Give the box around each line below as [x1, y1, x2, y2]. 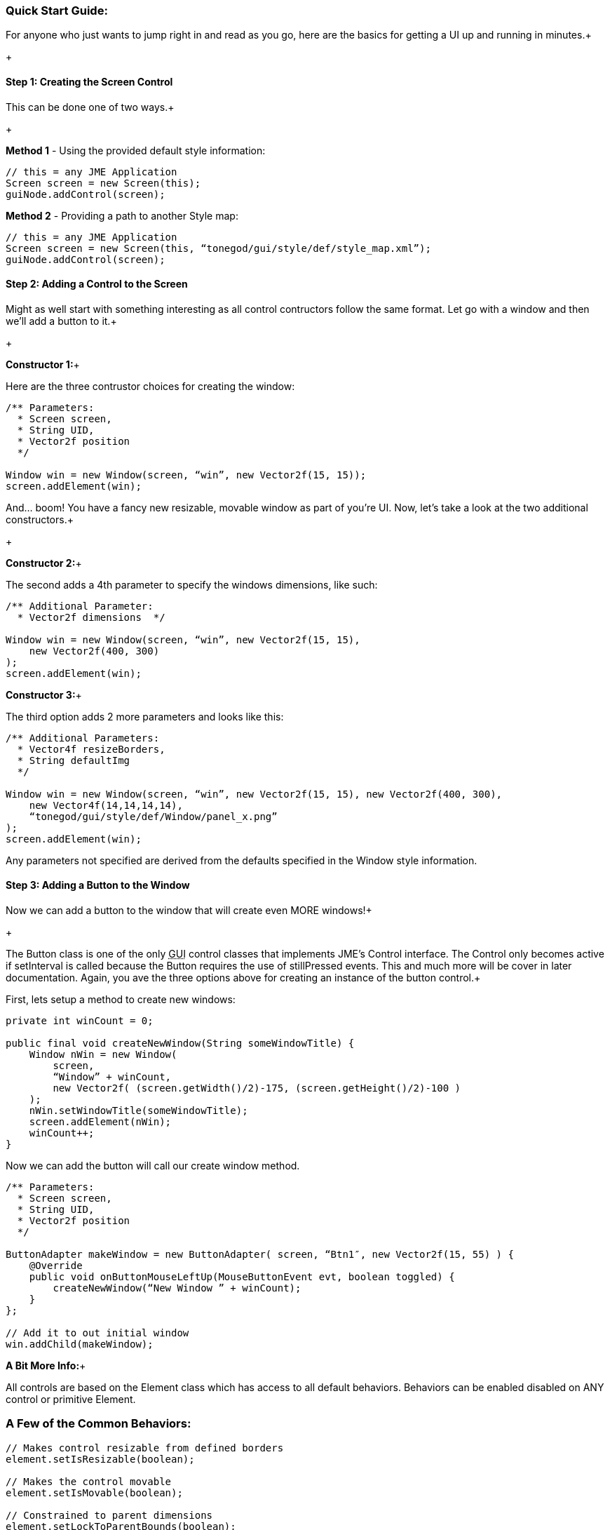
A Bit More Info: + [6, 1360, 86, 1372]
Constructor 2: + [6, 556, 82, 569]
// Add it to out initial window [6, 1327, 189, 1339]
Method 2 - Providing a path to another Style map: [6, 209, 238, 222]
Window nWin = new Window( [29, 1049, 177, 1061]
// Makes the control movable [6, 1475, 172, 1487]
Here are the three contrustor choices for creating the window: [6, 380, 295, 392]
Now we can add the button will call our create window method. [6, 1160, 300, 1172]
